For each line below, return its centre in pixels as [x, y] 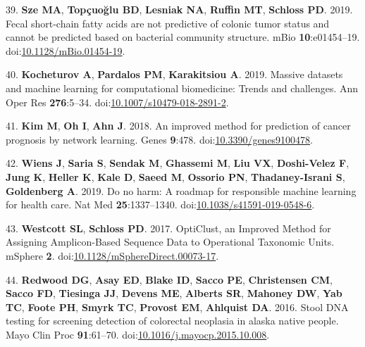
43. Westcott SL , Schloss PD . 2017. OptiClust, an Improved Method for [168, 228]
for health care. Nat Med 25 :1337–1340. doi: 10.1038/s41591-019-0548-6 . [160, 204]
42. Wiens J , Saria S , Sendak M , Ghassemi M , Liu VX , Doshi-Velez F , [178, 163]
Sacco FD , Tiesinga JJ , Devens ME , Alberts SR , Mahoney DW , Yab [174, 293]
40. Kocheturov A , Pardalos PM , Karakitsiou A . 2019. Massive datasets [174, 74]
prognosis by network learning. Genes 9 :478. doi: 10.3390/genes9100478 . [160, 139]
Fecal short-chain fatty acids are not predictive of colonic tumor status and [168, 23]
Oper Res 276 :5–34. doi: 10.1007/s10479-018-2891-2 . [117, 102]
